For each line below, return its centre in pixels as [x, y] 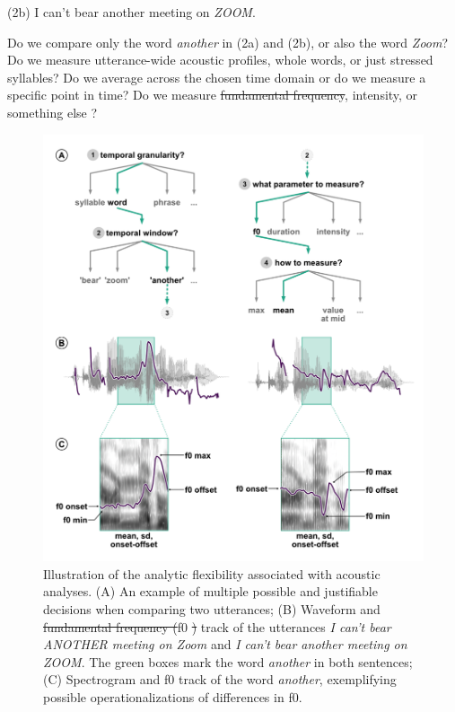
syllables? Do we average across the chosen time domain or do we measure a [217, 77]
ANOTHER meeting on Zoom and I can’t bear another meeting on [225, 644]
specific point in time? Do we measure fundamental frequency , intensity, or [213, 95]
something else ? [52, 112]
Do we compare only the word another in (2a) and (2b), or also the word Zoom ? [228, 42]
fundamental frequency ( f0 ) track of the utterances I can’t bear [217, 626]
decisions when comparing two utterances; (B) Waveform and [212, 608]
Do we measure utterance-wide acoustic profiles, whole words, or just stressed [220, 60]
